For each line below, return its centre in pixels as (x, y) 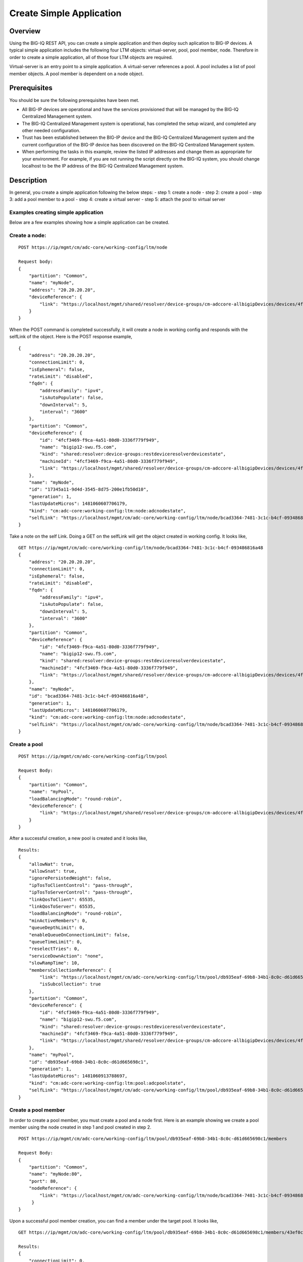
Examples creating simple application (56, 213)
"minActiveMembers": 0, (58, 921)
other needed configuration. (51, 131)
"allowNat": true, (52, 864)
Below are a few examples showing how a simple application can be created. (89, 223)
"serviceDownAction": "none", (66, 956)
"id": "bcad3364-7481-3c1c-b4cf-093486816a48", (89, 696)
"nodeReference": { (53, 1188)
